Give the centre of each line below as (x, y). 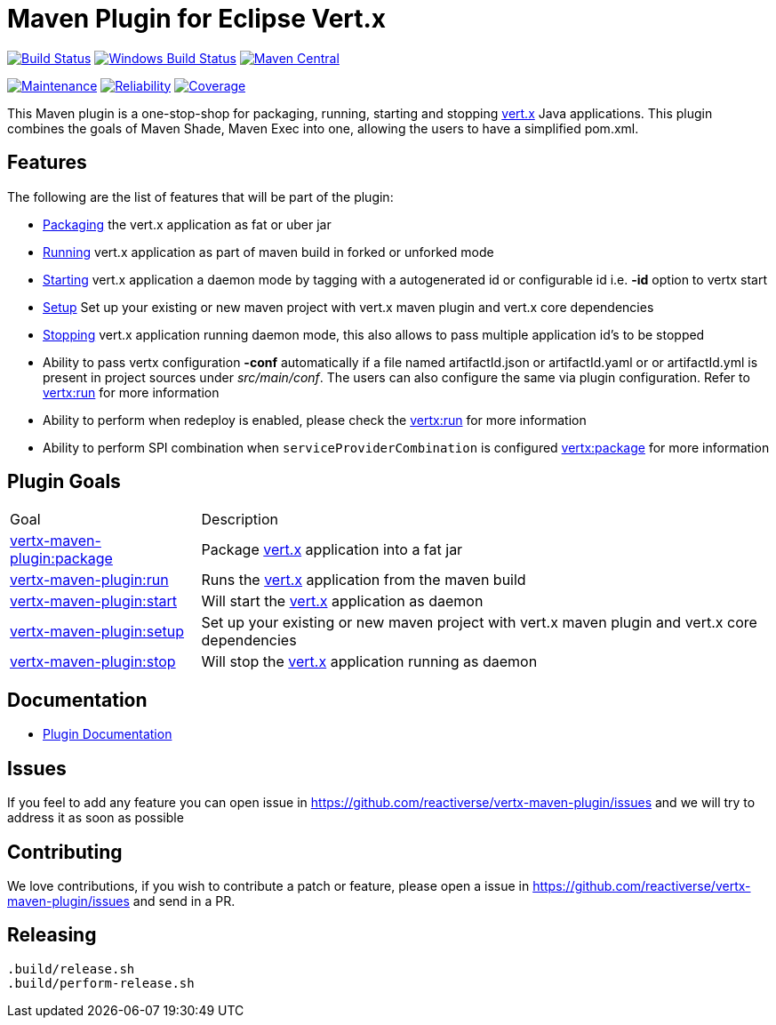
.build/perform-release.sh (101, 983)
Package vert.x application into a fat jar (332, 550)
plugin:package (61, 559)
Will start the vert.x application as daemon (342, 601)
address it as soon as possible (96, 818)
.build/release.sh (71, 969)
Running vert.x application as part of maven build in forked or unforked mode (268, 252)
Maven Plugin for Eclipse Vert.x (197, 19)
